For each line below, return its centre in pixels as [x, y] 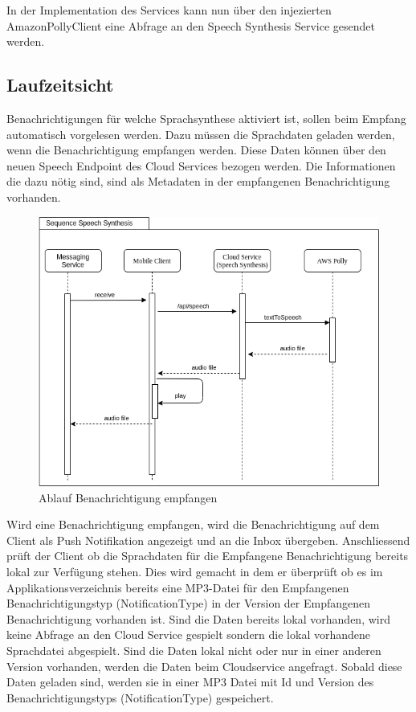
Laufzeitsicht [60, 85]
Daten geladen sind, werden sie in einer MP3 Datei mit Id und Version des [190, 682]
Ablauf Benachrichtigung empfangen [128, 497]
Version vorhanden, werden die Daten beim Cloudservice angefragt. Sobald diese [204, 666]
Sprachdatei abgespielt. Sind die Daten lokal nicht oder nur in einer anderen [194, 651]
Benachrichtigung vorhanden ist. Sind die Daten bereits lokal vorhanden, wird [198, 618]
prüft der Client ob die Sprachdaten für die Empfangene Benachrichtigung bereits [208, 556]
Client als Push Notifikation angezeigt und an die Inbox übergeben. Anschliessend [208, 540]
